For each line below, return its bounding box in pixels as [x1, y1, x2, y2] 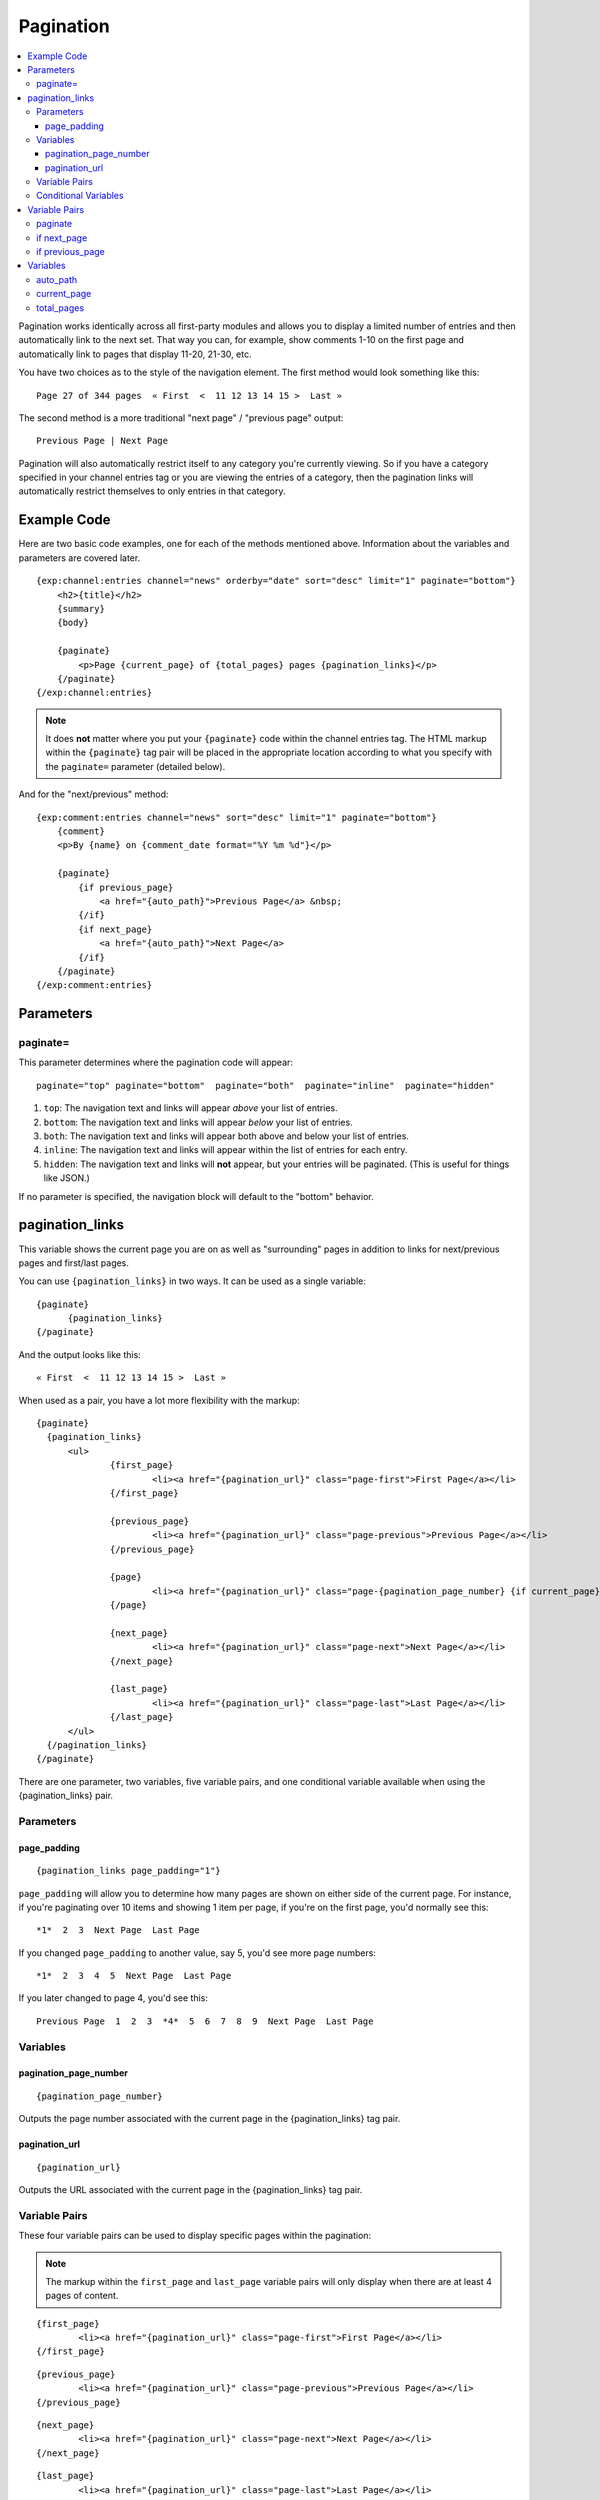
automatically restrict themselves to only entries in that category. [18, 485, 286, 497]
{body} [56, 617, 90, 629]
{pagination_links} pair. [18, 1790, 114, 1802]
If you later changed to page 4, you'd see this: [18, 1992, 209, 2004]
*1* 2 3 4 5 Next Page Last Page [36, 1970, 232, 1982]
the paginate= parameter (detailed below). [45, 760, 226, 772]
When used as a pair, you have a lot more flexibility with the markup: [18, 1394, 300, 1406]
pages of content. [45, 2290, 119, 2302]
